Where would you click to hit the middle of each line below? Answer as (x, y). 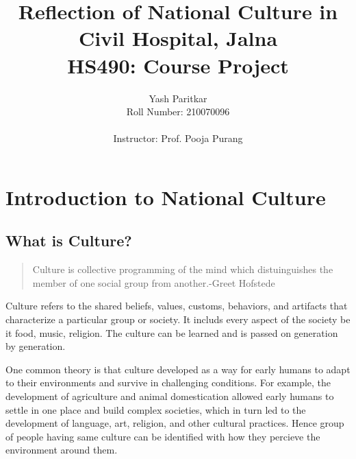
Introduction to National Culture (166, 197)
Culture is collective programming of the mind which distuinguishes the (183, 269)
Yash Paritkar (178, 98)
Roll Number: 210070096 (178, 111)
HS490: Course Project (178, 65)
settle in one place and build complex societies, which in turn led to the (156, 409)
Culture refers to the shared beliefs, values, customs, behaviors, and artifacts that (177, 306)
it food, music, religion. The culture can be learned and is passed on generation (172, 332)
